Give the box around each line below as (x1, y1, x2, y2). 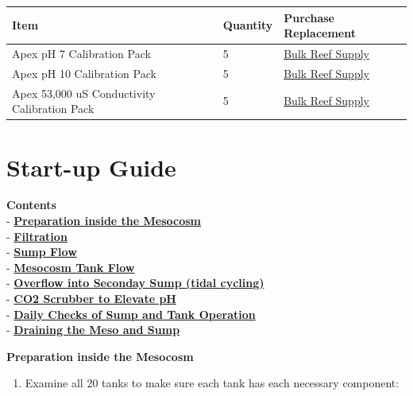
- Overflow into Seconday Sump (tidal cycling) (6, 274, 264, 291)
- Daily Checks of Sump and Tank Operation (6, 305, 256, 322)
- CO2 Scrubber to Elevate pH (6, 290, 176, 306)
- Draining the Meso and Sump (6, 321, 180, 338)
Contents (6, 196, 56, 213)
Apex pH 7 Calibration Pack (12, 45, 151, 61)
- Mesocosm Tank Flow (6, 258, 135, 275)
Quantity (222, 17, 273, 33)
